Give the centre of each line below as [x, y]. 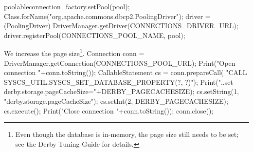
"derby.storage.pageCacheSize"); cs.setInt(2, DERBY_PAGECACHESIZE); [116, 101]
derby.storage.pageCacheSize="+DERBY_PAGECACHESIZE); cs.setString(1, [121, 91]
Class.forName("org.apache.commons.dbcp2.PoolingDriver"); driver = [107, 16]
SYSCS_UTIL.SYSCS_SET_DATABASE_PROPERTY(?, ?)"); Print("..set [118, 82]
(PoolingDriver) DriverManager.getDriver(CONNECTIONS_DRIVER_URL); [121, 26]
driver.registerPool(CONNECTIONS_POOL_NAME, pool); [95, 35]
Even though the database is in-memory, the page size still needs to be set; [127, 134]
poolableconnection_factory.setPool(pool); [67, 6]
